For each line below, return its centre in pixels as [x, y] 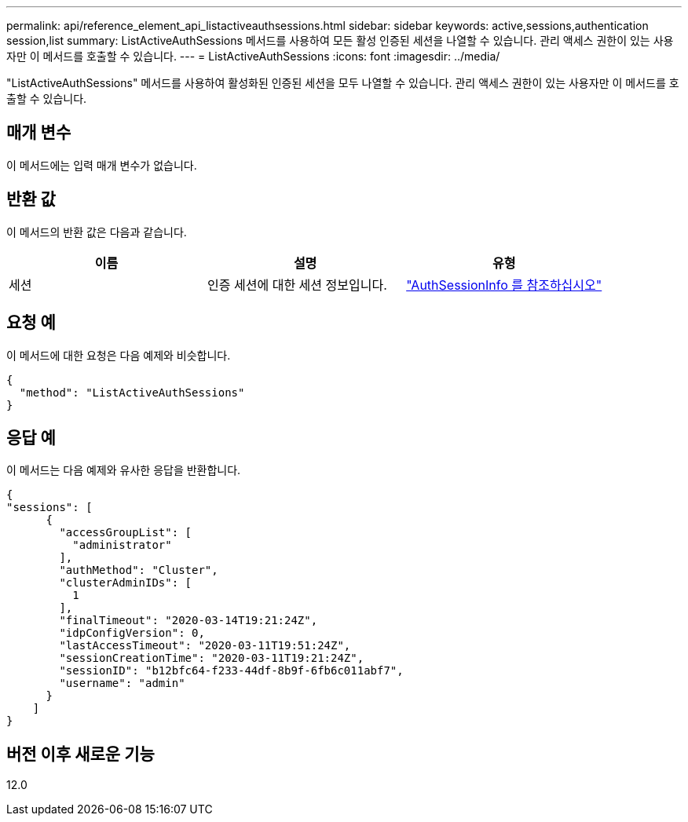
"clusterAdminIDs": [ [126, 583]
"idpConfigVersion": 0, [132, 633]
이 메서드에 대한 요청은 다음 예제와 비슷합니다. [119, 355]
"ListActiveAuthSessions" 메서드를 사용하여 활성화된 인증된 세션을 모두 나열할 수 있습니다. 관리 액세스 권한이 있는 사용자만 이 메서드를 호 [343, 83]
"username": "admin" [122, 683]
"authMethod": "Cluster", [139, 570]
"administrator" [122, 545]
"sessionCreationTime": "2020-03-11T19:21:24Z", [212, 658]
